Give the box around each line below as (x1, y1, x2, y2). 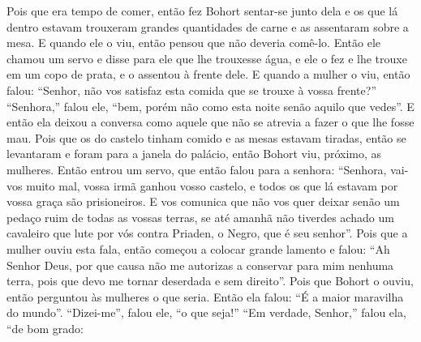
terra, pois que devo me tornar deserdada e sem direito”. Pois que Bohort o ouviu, (6, 272, 414, 289)
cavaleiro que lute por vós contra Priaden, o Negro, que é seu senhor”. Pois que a (6, 224, 408, 242)
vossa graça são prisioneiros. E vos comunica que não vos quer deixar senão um (6, 193, 400, 210)
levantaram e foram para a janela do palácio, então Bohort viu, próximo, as (6, 145, 382, 162)
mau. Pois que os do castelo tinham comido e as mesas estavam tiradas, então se (6, 129, 406, 146)
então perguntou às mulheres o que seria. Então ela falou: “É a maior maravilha (6, 288, 404, 305)
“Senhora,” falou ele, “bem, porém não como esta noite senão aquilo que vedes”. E (6, 97, 415, 114)
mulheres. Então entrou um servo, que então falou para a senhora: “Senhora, (6, 160, 387, 177)
